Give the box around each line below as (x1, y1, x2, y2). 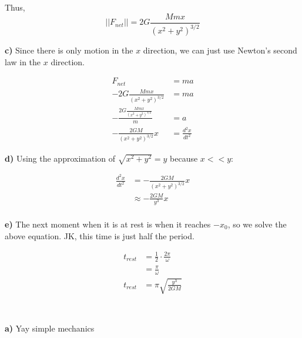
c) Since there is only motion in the (5, 44, 133, 56)
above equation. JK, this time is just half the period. (5, 229, 194, 242)
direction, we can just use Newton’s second (143, 44, 297, 56)
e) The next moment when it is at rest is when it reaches (5, 217, 211, 230)
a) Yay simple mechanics (5, 322, 95, 334)
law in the (5, 55, 41, 68)
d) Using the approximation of (5, 152, 116, 164)
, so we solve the (227, 217, 287, 230)
